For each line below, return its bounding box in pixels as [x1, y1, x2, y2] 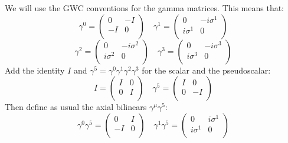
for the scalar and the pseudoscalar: [142, 64, 271, 76]
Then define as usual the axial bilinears [5, 101, 147, 113]
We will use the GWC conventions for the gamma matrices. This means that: [5, 2, 284, 14]
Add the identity [5, 64, 65, 76]
